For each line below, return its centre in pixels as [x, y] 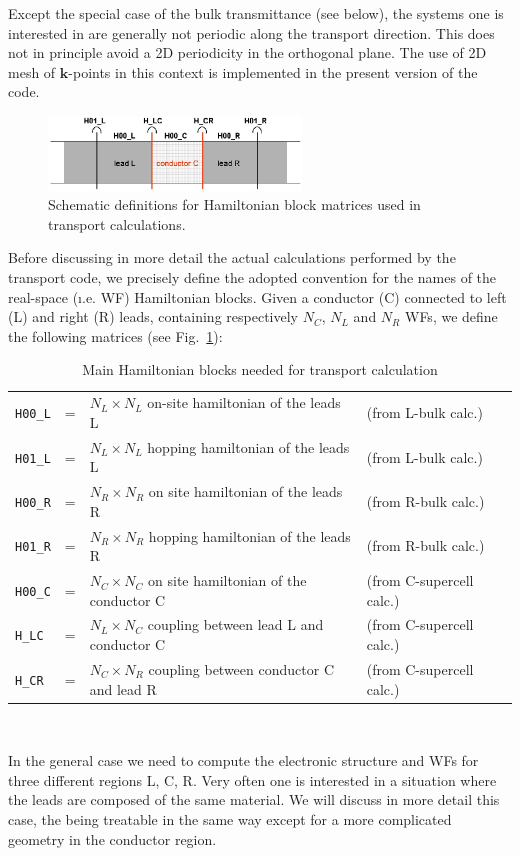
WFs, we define [451, 316]
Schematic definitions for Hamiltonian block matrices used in [234, 204]
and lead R [123, 688]
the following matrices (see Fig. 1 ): [115, 335]
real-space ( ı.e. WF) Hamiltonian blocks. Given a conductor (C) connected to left [257, 296]
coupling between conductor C [241, 668]
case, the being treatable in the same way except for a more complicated [230, 818]
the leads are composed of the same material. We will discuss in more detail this [254, 799]
